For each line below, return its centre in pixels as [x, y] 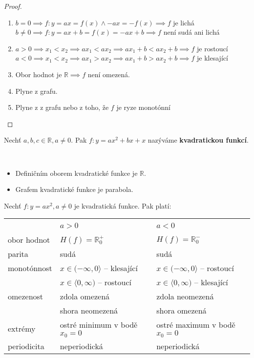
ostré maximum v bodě [196, 325]
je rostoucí [212, 48]
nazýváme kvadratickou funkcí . [198, 140]
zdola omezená [85, 296]
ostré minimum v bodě [99, 325]
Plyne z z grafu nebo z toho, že [62, 107]
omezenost [26, 296]
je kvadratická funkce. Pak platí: [123, 205]
